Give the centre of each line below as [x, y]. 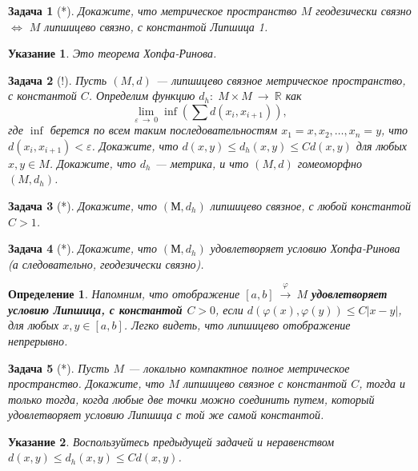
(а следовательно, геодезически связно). [106, 263]
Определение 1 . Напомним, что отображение [124, 294]
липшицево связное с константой [265, 383]
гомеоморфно [330, 163]
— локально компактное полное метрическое [239, 367]
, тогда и [382, 383]
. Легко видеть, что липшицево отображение [237, 325]
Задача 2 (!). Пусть [58, 80]
